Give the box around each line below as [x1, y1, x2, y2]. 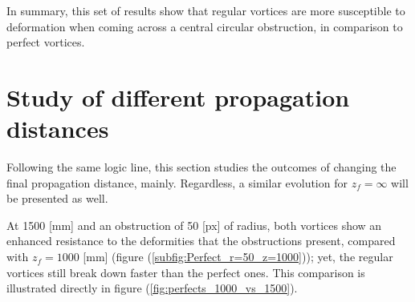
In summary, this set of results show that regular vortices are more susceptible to [6, 2, 405, 18]
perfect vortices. [6, 34, 85, 50]
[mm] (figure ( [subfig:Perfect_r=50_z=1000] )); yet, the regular [83, 248, 393, 265]
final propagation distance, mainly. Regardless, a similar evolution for [6, 174, 348, 191]
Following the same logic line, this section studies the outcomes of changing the [6, 159, 397, 175]
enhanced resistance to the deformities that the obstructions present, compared [6, 232, 396, 249]
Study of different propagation [6, 80, 350, 113]
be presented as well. [6, 190, 108, 207]
